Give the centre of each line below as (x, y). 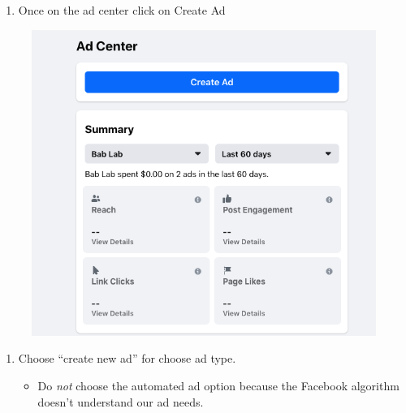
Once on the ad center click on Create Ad (122, 10)
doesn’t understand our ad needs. (121, 401)
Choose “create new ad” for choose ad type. (127, 358)
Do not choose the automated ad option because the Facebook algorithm (218, 385)
